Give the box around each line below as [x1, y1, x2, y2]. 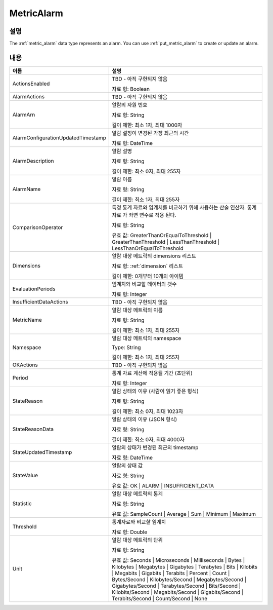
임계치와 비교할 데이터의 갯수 [112, 280, 177, 287]
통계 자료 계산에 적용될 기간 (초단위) [112, 369, 193, 376]
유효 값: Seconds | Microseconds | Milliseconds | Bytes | [112, 556, 245, 563]
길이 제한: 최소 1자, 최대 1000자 [112, 122, 183, 129]
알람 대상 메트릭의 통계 [112, 490, 163, 497]
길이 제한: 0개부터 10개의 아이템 [112, 273, 184, 280]
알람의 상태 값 [112, 462, 143, 469]
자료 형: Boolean [112, 85, 150, 92]
